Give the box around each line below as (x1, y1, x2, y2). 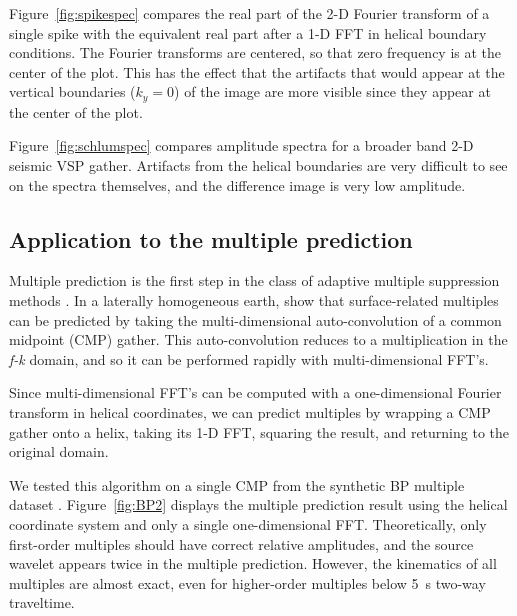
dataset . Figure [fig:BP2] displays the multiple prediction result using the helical (9, 494, 508, 515)
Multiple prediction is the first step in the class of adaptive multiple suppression (9, 270, 500, 291)
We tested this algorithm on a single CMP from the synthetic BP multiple (9, 474, 465, 495)
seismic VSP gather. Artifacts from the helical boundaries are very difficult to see (9, 155, 508, 176)
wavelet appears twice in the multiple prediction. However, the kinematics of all (9, 553, 497, 574)
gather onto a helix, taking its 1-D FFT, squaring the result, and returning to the (9, 421, 509, 442)
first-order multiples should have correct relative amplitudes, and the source (9, 533, 474, 554)
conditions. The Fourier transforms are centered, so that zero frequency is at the (9, 42, 502, 63)
